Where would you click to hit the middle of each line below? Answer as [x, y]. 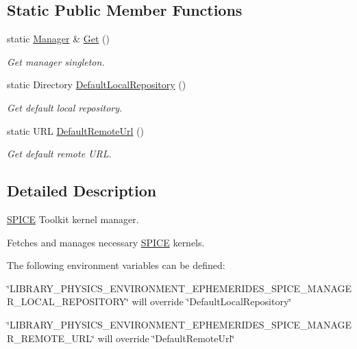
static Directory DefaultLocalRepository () [97, 85]
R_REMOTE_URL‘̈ [51, 338]
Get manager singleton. [56, 61]
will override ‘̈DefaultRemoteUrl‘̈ [166, 338]
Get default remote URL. [59, 154]
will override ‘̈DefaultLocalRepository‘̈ [212, 301]
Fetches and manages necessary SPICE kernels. [106, 242]
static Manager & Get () [58, 39]
